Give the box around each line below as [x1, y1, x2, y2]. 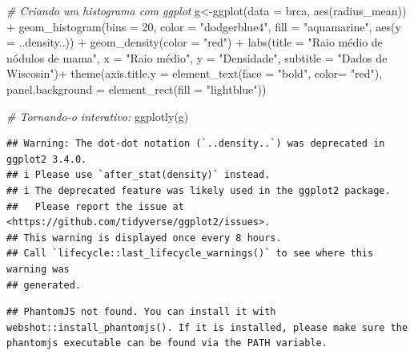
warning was [6, 263, 70, 275]
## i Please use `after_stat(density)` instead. [6, 169, 271, 181]
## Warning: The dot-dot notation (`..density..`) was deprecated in [6, 138, 385, 150]
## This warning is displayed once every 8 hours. [6, 232, 282, 244]
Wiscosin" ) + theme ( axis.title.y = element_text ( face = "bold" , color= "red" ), [6, 65, 383, 82]
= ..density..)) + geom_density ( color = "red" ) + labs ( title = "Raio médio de [6, 34, 383, 50]
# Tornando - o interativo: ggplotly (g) [6, 107, 189, 124]
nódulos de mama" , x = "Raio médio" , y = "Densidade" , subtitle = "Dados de [6, 49, 388, 66]
